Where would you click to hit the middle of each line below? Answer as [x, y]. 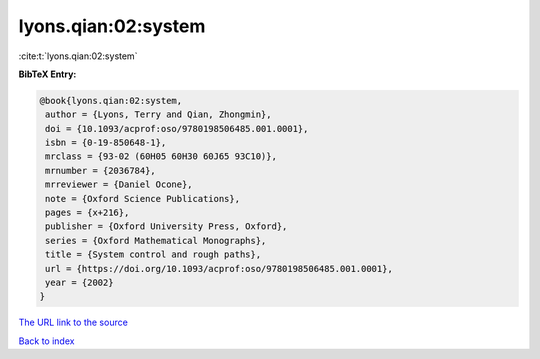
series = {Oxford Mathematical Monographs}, [156, 240]
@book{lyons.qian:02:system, [111, 100]
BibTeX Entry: [47, 74]
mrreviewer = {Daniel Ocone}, [119, 184]
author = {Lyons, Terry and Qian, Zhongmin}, [158, 114]
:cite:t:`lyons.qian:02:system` [78, 56]
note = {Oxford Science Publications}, [142, 198]
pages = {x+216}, [87, 213]
